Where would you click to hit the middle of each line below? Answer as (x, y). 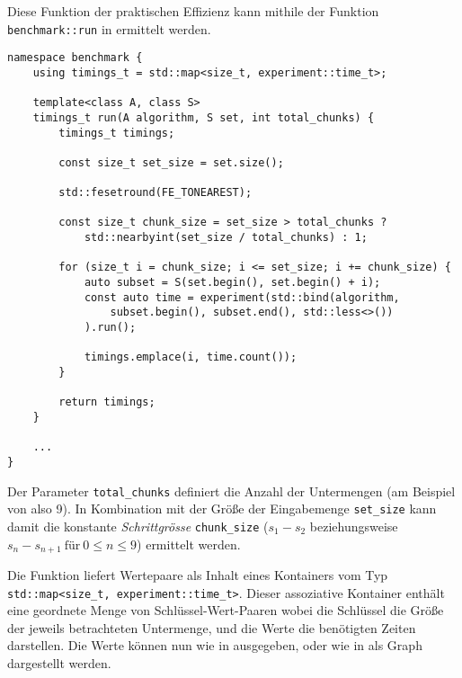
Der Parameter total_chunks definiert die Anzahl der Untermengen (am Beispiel (231, 491)
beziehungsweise (354, 526)
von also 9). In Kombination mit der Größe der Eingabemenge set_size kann (222, 508)
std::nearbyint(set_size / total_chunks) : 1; (226, 238)
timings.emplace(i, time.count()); (191, 357)
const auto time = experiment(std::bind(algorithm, (242, 297)
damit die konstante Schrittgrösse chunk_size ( (138, 526)
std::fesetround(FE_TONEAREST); (155, 193)
